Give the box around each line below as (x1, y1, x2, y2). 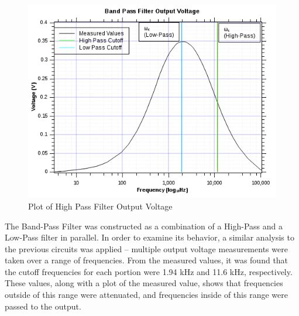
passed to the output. (5, 300, 81, 312)
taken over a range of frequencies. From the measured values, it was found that (5, 254, 288, 266)
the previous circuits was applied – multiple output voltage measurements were (5, 242, 288, 255)
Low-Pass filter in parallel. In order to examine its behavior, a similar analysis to (5, 231, 294, 243)
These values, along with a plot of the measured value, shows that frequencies (5, 277, 283, 289)
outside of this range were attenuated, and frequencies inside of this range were (5, 288, 288, 301)
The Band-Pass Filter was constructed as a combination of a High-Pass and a (5, 219, 283, 232)
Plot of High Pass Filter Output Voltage (28, 200, 173, 212)
